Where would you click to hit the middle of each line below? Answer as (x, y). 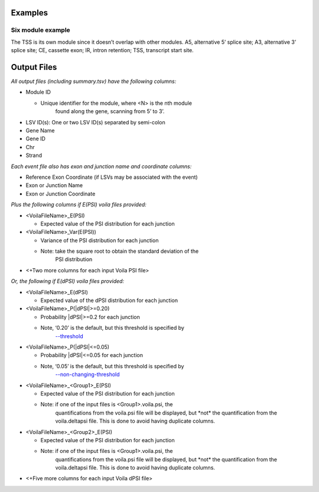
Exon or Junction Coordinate (61, 194)
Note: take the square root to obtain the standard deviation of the (120, 251)
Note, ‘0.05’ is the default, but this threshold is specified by (112, 366)
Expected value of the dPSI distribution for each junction (109, 300)
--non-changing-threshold (88, 374)
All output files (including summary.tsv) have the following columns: (94, 81)
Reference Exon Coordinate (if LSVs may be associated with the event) (112, 177)
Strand (34, 155)
